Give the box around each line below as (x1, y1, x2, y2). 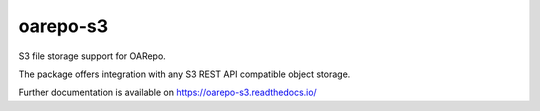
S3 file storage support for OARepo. (18, 50, 167, 62)
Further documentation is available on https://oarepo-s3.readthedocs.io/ (18, 86, 317, 99)
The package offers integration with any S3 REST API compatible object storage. (18, 68, 351, 80)
